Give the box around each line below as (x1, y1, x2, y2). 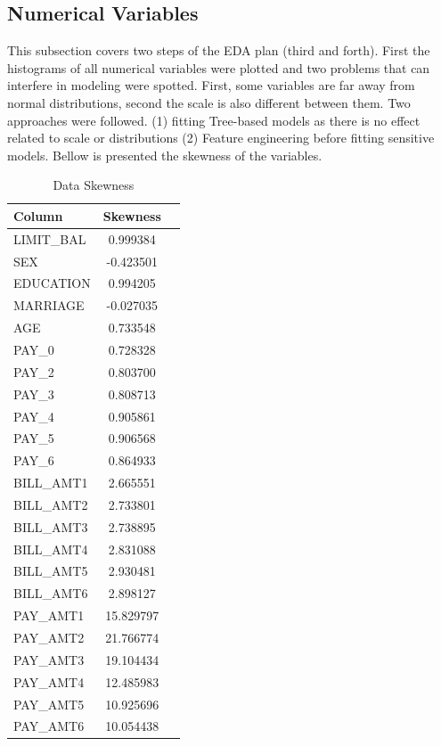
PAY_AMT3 (13, 650, 85, 668)
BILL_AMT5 (13, 562, 88, 580)
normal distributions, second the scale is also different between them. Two (7, 93, 411, 111)
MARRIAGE (13, 296, 85, 315)
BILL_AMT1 (13, 473, 88, 492)
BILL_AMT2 (13, 495, 88, 513)
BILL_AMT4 (13, 539, 88, 558)
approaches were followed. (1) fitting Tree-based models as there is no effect (7, 111, 421, 129)
